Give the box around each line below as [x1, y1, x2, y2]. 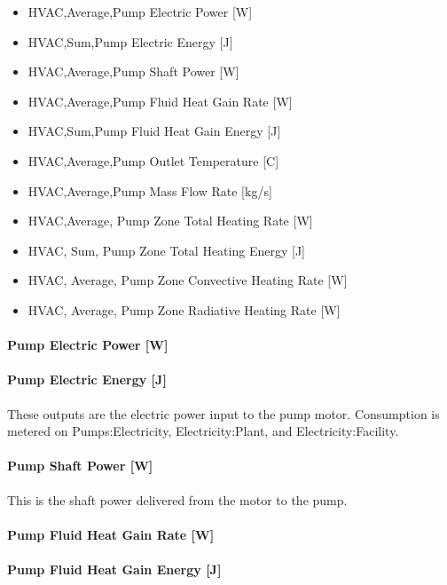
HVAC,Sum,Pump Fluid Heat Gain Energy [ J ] [27, 122, 281, 140]
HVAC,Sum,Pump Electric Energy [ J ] [27, 32, 233, 51]
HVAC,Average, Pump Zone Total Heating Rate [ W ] [27, 211, 313, 230]
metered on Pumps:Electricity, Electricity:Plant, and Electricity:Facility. [7, 422, 399, 440]
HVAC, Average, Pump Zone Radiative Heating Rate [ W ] [27, 300, 341, 319]
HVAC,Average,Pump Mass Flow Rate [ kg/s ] [27, 181, 272, 200]
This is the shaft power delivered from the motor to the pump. [7, 490, 348, 509]
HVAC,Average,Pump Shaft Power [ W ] [27, 62, 239, 81]
